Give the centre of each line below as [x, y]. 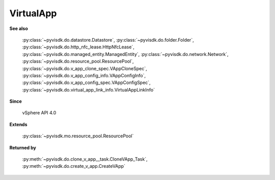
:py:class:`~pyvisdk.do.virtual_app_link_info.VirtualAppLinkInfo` [89, 89]
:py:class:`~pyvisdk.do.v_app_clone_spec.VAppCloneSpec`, [85, 68]
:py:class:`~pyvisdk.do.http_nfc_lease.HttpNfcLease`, [78, 47]
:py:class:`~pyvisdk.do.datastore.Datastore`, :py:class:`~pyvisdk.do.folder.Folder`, [108, 40]
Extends [18, 124]
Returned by [23, 147]
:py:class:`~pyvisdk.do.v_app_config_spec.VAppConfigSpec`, [86, 83]
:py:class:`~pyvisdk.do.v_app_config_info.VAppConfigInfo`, [84, 75]
